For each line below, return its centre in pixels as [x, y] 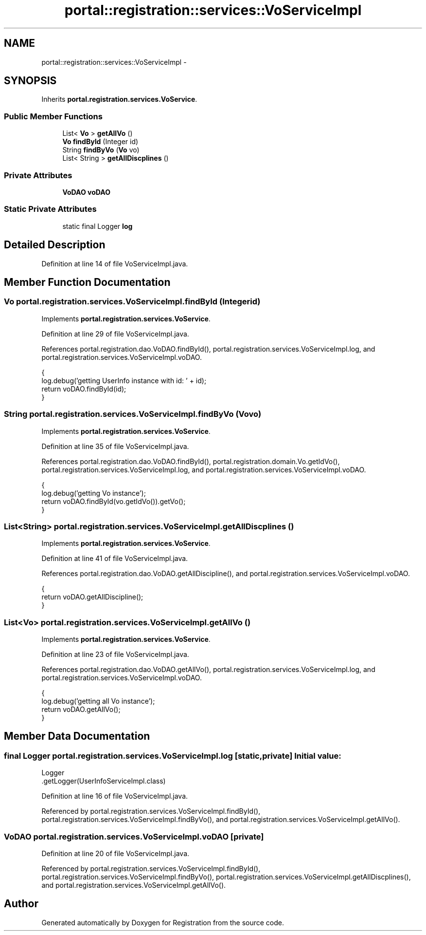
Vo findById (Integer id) [100, 142]
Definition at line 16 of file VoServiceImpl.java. [115, 796]
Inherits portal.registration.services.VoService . [119, 99]
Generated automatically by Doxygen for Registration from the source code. [163, 922]
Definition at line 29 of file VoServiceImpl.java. [115, 334]
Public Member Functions [53, 116]
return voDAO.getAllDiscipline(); [92, 597]
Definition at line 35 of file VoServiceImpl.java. [115, 446]
